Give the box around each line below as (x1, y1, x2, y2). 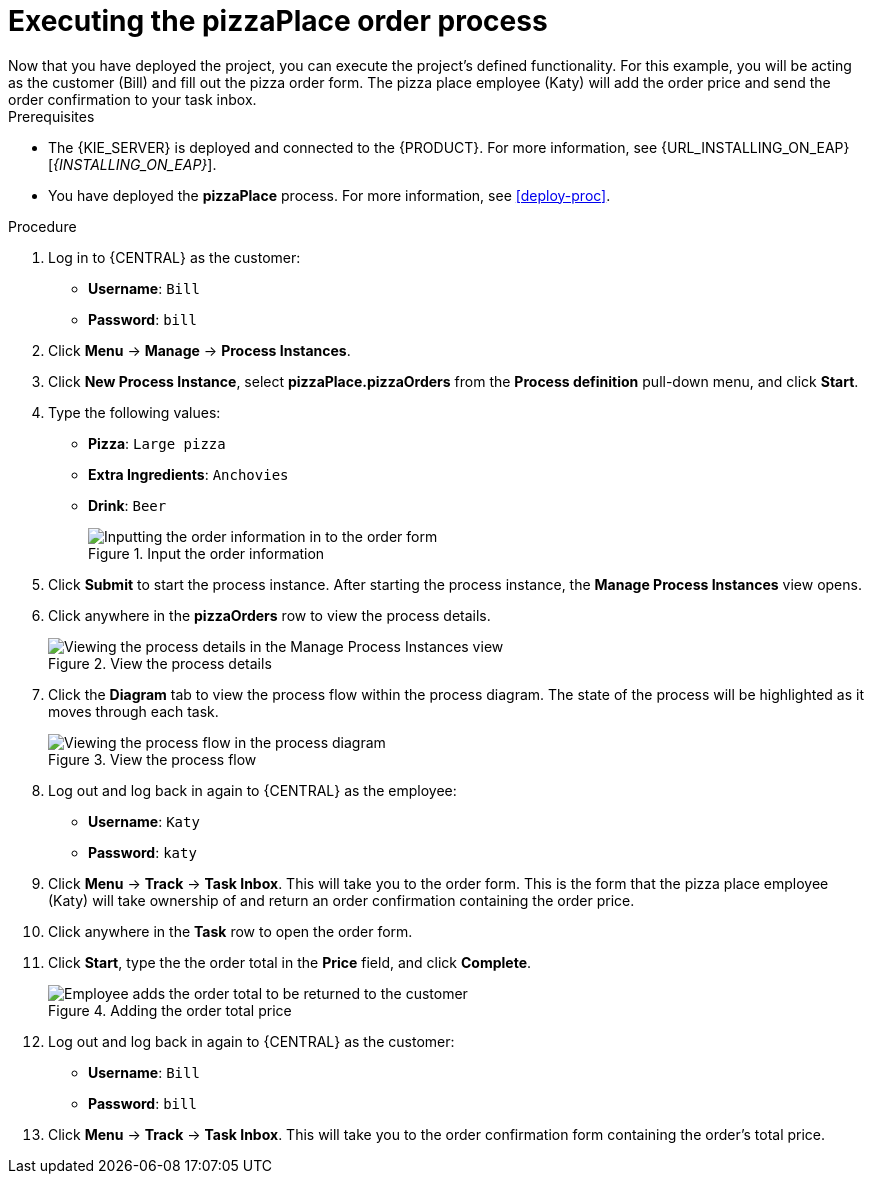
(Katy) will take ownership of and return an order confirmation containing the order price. (48, 891, 635, 909)
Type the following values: (48, 403, 221, 421)
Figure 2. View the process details (48, 654, 272, 672)
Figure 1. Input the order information (88, 544, 325, 562)
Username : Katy (88, 812, 200, 830)
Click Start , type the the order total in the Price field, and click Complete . (48, 953, 532, 971)
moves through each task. (48, 702, 219, 720)
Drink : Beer (88, 496, 167, 514)
